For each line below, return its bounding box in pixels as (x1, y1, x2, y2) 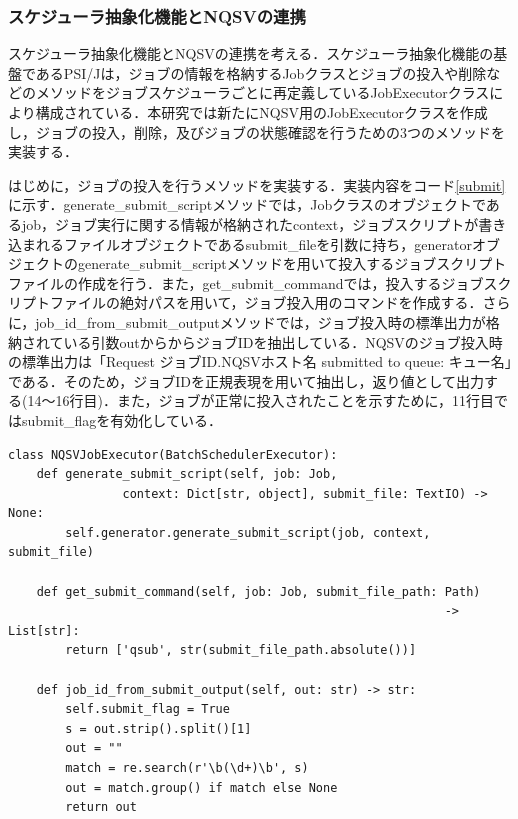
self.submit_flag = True (65, 702, 230, 717)
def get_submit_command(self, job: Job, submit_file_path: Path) (36, 584, 481, 599)
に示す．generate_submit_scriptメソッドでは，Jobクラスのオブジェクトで (8, 194, 486, 215)
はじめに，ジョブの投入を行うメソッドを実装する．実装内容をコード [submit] (8, 174, 506, 195)
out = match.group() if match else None (65, 780, 338, 795)
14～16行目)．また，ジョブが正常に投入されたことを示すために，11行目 (27, 390, 494, 411)
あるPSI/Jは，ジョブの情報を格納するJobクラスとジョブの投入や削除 (35, 62, 487, 83)
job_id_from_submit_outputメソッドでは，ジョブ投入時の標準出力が (35, 311, 486, 332)
